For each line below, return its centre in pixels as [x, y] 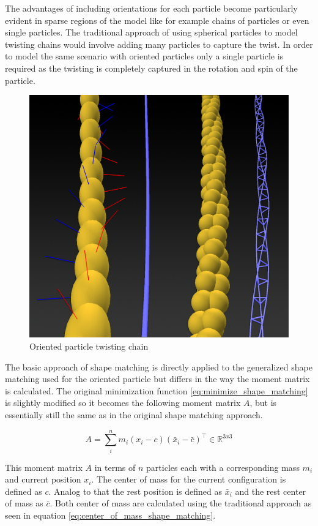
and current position [43, 479]
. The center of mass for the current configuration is [189, 479]
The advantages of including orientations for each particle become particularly [151, 8]
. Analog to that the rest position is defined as [135, 491]
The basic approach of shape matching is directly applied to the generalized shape [159, 366]
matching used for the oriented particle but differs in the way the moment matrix [157, 379]
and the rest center [271, 491]
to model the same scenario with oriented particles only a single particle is [144, 56]
